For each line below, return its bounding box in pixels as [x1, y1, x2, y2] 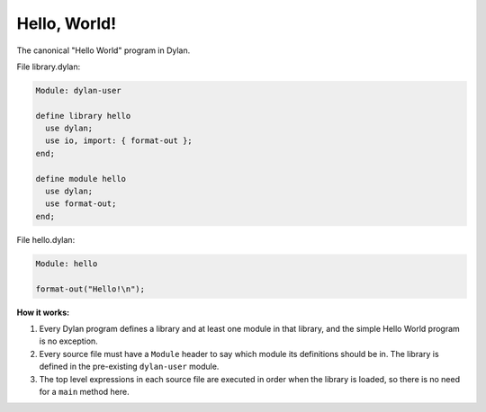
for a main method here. [39, 386, 130, 397]
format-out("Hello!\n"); [35, 283, 146, 294]
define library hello [35, 111, 131, 121]
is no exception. [39, 336, 98, 346]
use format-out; [45, 199, 117, 209]
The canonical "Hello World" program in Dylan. [16, 45, 191, 56]
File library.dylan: [16, 61, 81, 72]
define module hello [35, 174, 126, 184]
